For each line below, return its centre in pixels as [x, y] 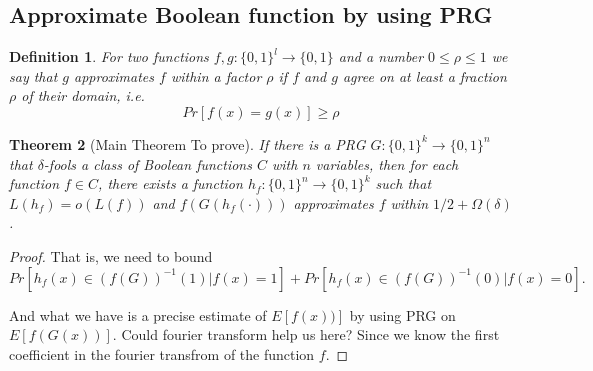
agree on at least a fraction [424, 75]
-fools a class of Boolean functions [147, 163]
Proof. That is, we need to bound [111, 255]
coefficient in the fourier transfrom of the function [162, 353]
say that [33, 75]
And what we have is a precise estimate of [138, 314]
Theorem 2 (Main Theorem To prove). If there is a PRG [187, 143]
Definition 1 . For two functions [109, 56]
